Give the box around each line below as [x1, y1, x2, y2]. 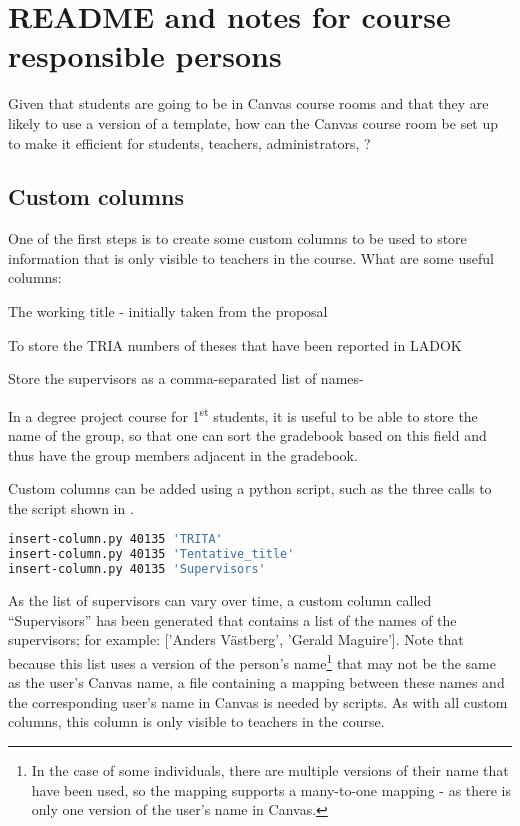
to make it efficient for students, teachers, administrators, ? [8, 132, 371, 153]
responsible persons [8, 35, 282, 76]
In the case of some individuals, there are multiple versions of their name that [31, 759, 509, 780]
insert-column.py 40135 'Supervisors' [8, 562, 266, 577]
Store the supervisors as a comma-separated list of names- [8, 368, 364, 389]
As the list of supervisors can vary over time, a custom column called [8, 590, 432, 611]
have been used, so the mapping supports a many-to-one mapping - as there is [31, 779, 512, 800]
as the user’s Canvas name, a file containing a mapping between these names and [8, 672, 505, 693]
